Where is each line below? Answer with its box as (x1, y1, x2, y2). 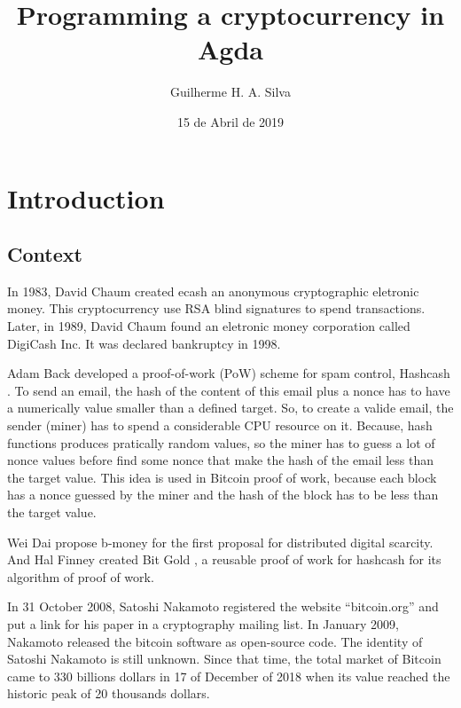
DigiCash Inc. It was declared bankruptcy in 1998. (7, 334, 281, 352)
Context (7, 240, 82, 268)
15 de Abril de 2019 (176, 112, 285, 130)
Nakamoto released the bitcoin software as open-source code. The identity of (7, 632, 423, 650)
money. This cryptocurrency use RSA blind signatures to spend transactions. (7, 299, 426, 318)
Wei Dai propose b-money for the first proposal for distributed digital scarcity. (7, 532, 434, 551)
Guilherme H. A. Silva (170, 83, 291, 101)
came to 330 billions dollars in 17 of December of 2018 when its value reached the (7, 666, 450, 685)
